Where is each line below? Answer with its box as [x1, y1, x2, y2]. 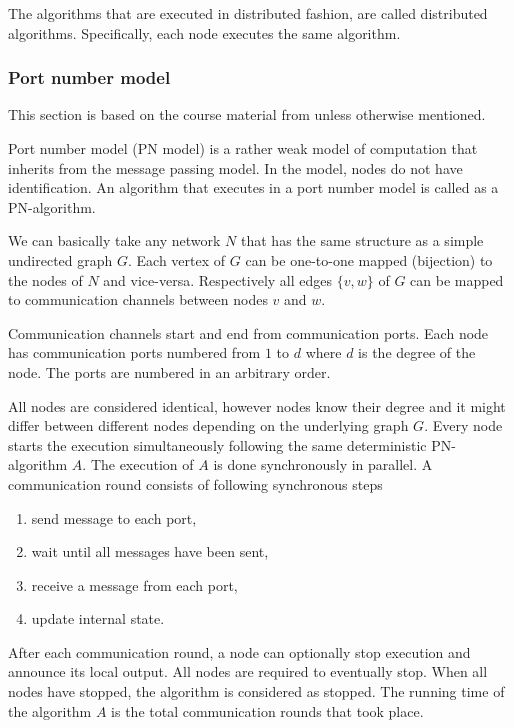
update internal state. [31, 608, 165, 629]
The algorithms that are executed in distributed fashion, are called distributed [8, 3, 488, 23]
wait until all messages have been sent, [31, 541, 269, 562]
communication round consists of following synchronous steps [8, 473, 383, 494]
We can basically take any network [8, 230, 221, 251]
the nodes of [8, 269, 83, 290]
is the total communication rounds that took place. [111, 700, 424, 721]
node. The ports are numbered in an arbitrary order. [8, 361, 331, 382]
